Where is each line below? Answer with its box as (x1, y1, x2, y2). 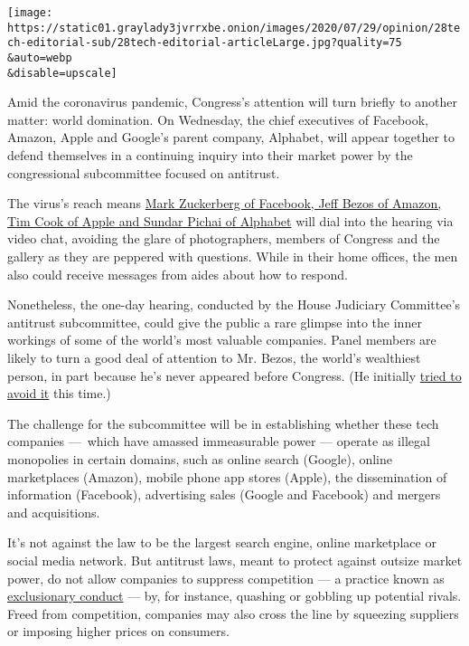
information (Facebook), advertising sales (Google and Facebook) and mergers (7, 485, 441, 504)
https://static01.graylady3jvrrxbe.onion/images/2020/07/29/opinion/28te (7, 21, 461, 34)
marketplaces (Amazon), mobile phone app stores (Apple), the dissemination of (7, 467, 447, 486)
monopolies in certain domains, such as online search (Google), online (7, 449, 393, 468)
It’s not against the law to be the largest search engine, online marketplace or (7, 533, 436, 552)
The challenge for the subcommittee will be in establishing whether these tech (7, 413, 439, 432)
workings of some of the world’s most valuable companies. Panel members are (7, 330, 436, 349)
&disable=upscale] (7, 66, 117, 80)
